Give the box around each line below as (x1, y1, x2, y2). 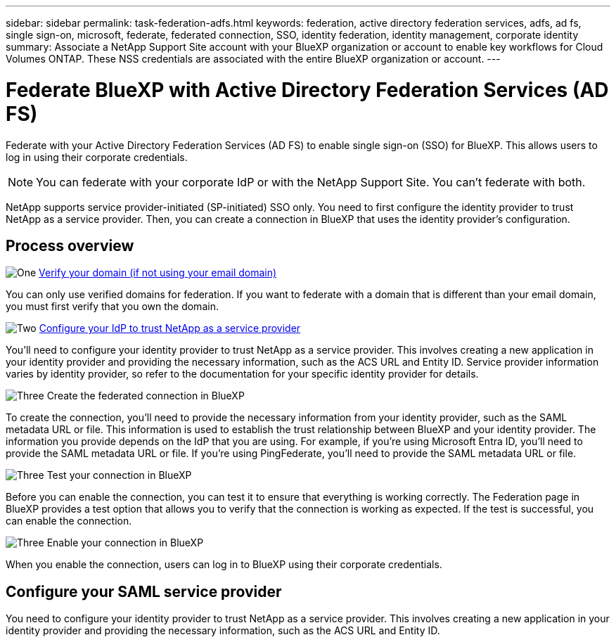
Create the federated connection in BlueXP (46, 390, 245, 402)
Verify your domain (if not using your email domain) (39, 267, 277, 279)
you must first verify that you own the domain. (6, 300, 219, 313)
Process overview (6, 236, 134, 255)
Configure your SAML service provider (6, 582, 282, 601)
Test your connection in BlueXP (46, 469, 192, 482)
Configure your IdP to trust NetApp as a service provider (39, 322, 301, 335)
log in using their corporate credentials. (6, 150, 188, 163)
